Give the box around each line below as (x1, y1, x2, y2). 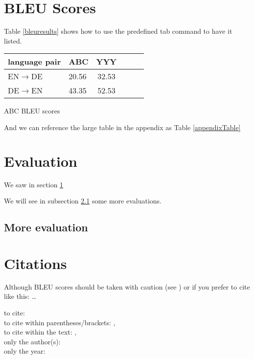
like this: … (4, 291, 37, 301)
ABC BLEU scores (4, 106, 60, 116)
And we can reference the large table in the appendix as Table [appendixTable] (4, 122, 241, 132)
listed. (4, 35, 22, 45)
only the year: (4, 346, 46, 356)
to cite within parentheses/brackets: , (4, 317, 115, 327)
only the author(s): (4, 336, 61, 346)
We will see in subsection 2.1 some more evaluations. (4, 196, 162, 206)
